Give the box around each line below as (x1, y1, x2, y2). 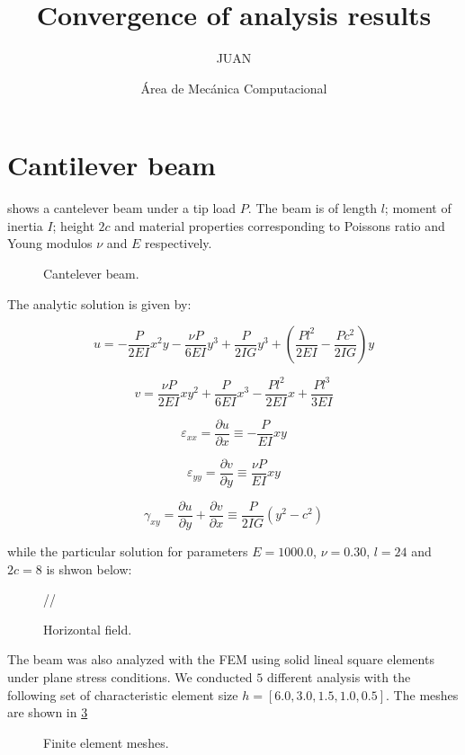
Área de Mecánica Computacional (140, 78, 327, 97)
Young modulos (7, 234, 93, 253)
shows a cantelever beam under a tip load (7, 199, 237, 218)
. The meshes (386, 685, 459, 704)
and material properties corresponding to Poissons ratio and (114, 216, 445, 235)
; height (52, 216, 94, 235)
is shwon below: (46, 559, 132, 578)
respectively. (145, 234, 212, 253)
